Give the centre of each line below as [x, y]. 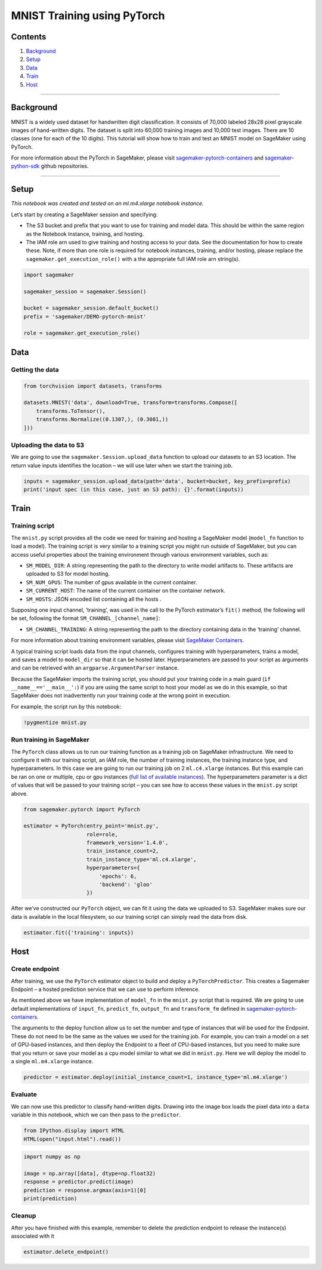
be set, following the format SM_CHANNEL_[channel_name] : [86, 618]
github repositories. [65, 166]
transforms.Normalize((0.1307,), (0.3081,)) [102, 419]
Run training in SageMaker [50, 740]
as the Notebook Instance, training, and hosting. [85, 234]
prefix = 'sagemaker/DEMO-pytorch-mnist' [85, 316]
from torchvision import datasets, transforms [93, 386]
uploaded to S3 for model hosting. [68, 574]
